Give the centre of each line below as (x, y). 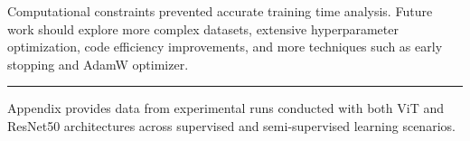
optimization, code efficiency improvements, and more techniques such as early (225, 47)
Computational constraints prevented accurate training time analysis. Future (220, 11)
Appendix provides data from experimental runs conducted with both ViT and (226, 108)
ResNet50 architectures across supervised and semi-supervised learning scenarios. (231, 125)
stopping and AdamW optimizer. (98, 64)
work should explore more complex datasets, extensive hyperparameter (203, 28)
